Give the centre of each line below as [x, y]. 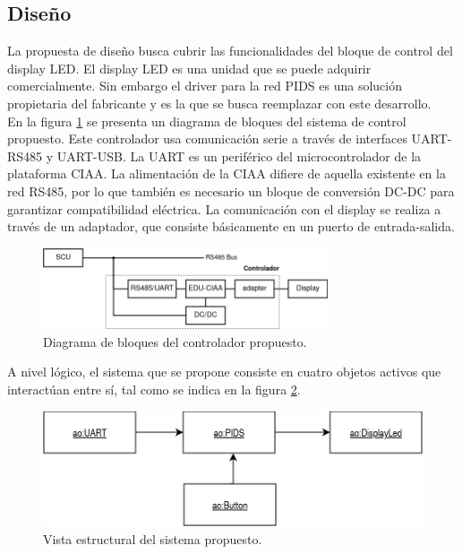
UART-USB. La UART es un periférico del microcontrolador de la [239, 156]
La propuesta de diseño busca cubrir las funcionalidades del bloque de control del [230, 51]
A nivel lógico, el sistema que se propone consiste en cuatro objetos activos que [224, 372]
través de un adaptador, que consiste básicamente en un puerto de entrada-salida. [231, 226]
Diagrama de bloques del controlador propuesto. [175, 341]
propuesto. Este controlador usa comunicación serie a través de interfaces [207, 138]
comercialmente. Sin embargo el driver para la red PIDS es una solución [205, 86]
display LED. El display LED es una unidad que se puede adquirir [189, 68]
